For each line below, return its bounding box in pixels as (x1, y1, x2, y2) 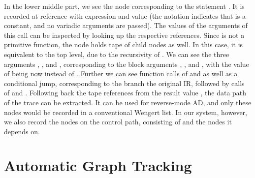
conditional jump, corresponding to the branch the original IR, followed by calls (4, 78, 245, 88)
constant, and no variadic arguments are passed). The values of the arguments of (4, 20, 248, 30)
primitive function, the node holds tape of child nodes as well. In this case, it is (4, 39, 243, 50)
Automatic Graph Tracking (4, 155, 192, 175)
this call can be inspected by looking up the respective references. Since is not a (4, 30, 245, 40)
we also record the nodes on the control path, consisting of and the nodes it (4, 117, 232, 127)
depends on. (4, 126, 40, 136)
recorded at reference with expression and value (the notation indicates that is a (4, 10, 246, 21)
